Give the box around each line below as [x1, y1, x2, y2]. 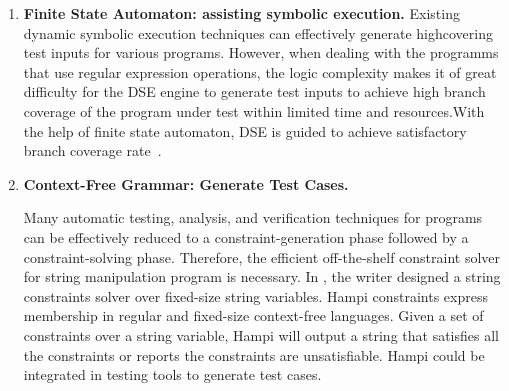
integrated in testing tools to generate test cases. [23, 364, 322, 385]
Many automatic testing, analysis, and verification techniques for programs [23, 207, 483, 228]
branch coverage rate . [23, 140, 162, 161]
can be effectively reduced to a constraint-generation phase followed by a [23, 226, 469, 247]
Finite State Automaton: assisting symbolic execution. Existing [23, 3, 460, 23]
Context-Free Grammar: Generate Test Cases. [23, 173, 349, 194]
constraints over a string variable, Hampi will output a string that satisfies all [23, 324, 499, 345]
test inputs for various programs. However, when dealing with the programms [23, 42, 499, 63]
